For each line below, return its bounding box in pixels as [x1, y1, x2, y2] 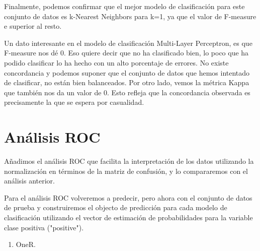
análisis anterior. [4, 175, 55, 186]
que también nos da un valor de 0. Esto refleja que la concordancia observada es [4, 87, 250, 97]
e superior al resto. [4, 21, 62, 31]
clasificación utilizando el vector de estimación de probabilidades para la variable [4, 212, 253, 223]
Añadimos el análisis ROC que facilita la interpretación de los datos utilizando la [4, 156, 254, 166]
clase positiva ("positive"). [4, 222, 84, 232]
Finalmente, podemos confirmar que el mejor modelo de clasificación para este [4, 1, 245, 11]
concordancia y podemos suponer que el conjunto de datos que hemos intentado [4, 67, 250, 78]
